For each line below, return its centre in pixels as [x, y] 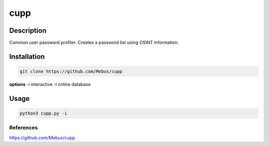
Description [28, 31]
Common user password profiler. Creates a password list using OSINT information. [94, 43]
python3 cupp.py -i [43, 113]
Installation [27, 56]
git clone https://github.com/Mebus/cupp [71, 72]
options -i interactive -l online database [50, 84]
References [23, 128]
